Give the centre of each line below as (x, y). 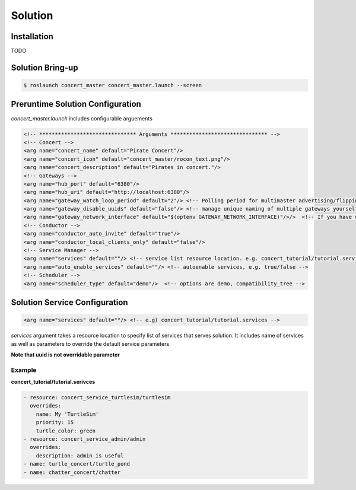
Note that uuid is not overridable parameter (65, 354)
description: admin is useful (80, 456)
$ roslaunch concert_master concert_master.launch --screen (113, 85)
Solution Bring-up (44, 67)
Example (24, 370)
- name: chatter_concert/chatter (72, 472)
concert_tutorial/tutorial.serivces (53, 382)
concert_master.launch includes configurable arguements (82, 118)
